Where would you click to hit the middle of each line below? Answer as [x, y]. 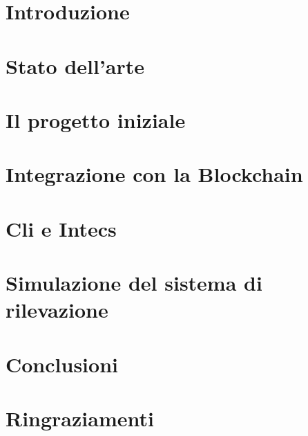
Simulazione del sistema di [134, 283]
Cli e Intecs [61, 228]
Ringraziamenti [80, 418]
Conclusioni [62, 364]
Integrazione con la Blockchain [154, 174]
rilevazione [57, 310]
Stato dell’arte [75, 65]
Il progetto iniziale [96, 119]
